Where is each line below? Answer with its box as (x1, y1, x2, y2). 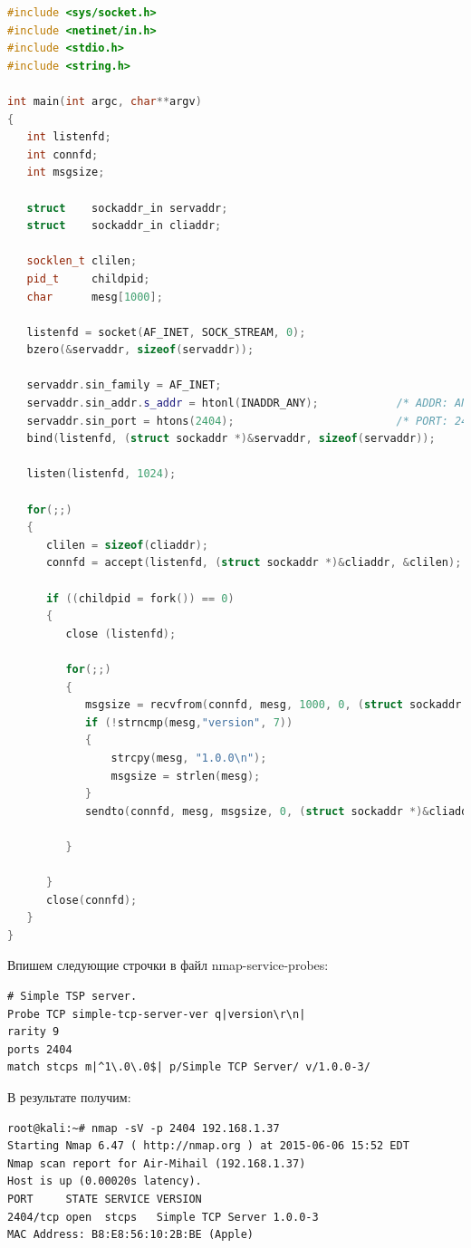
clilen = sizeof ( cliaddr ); (45, 538, 208, 552)
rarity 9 (7, 1025, 60, 1039)
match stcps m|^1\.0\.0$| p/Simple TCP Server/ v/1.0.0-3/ (7, 1061, 370, 1074)
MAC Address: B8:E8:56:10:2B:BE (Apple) (7, 1228, 255, 1242)
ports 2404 (7, 1042, 72, 1056)
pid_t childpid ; (26, 272, 150, 285)
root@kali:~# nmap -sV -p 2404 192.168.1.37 (7, 1121, 280, 1135)
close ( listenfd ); (65, 627, 177, 640)
